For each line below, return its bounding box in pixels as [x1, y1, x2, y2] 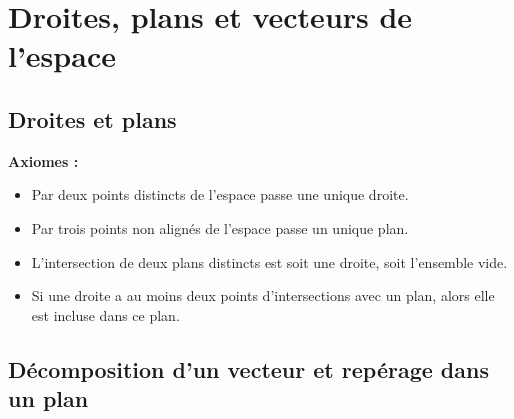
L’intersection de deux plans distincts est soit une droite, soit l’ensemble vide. [31, 251, 508, 272]
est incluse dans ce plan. [31, 304, 180, 325]
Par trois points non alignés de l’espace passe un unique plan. [31, 217, 409, 238]
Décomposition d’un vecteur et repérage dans [8, 353, 489, 384]
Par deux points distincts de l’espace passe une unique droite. [31, 184, 409, 205]
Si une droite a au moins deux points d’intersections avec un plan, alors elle [31, 285, 495, 306]
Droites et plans [8, 103, 177, 134]
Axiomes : [8, 150, 79, 171]
